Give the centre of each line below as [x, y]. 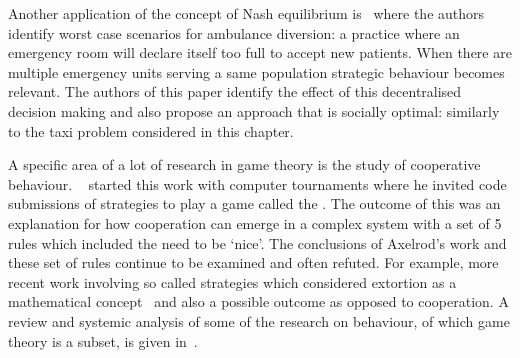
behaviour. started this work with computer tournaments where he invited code [257, 183]
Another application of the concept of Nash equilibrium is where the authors [246, 13]
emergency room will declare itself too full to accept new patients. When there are [260, 52]
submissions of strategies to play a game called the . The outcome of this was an [254, 203]
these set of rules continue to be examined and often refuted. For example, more [253, 262]
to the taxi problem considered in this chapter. [151, 130]
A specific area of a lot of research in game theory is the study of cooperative [244, 164]
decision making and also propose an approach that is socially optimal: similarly [254, 110]
